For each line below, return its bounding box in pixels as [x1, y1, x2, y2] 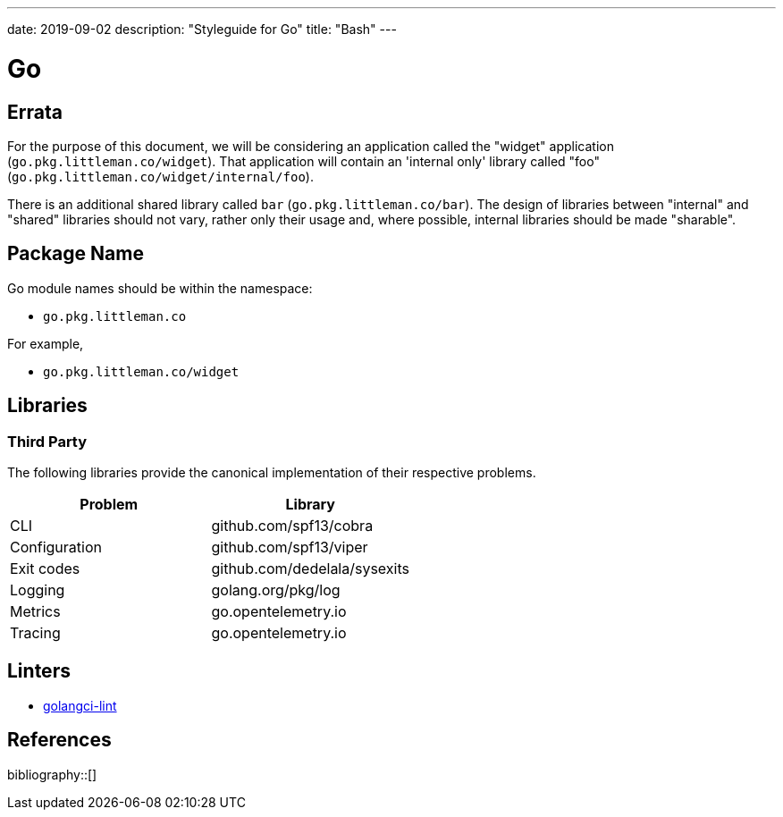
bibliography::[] [7, 766, 97, 782]
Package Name [7, 242, 144, 265]
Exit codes [10, 559, 80, 577]
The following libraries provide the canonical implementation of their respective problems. [7, 464, 536, 480]
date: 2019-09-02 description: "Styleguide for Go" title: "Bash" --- [7, 21, 397, 37]
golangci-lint [43, 697, 117, 713]
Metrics [10, 602, 61, 620]
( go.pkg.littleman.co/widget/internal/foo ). [7, 168, 314, 184]
